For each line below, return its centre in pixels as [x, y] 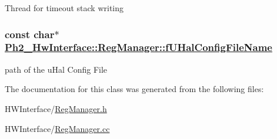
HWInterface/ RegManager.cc [57, 128]
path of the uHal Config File [56, 69]
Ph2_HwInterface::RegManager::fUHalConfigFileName [138, 47]
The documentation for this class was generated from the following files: [134, 89]
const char [30, 34]
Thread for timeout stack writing [64, 8]
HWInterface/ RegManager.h [56, 108]
